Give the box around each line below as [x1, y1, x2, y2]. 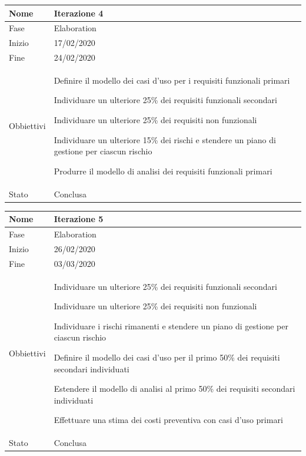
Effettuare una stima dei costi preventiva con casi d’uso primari [54, 414, 283, 426]
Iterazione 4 [54, 6, 104, 19]
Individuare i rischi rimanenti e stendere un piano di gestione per [54, 319, 288, 332]
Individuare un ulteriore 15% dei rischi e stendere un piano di [54, 133, 276, 146]
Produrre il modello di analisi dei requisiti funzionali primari [54, 164, 272, 177]
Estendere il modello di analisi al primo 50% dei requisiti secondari [54, 382, 295, 395]
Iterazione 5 [54, 213, 104, 225]
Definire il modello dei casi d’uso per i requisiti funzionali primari [54, 74, 290, 86]
